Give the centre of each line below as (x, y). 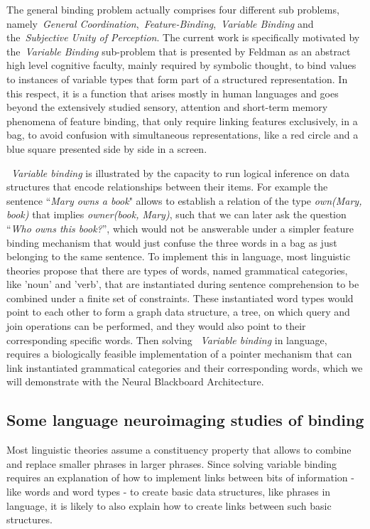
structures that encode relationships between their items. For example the (167, 187)
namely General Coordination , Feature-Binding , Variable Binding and (160, 23)
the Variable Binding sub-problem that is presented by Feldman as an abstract (179, 51)
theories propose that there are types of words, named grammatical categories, (177, 270)
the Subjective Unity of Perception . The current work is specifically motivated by (183, 37)
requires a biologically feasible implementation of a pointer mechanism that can (179, 354)
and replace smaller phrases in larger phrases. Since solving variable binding (172, 463)
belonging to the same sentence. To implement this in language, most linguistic (179, 256)
